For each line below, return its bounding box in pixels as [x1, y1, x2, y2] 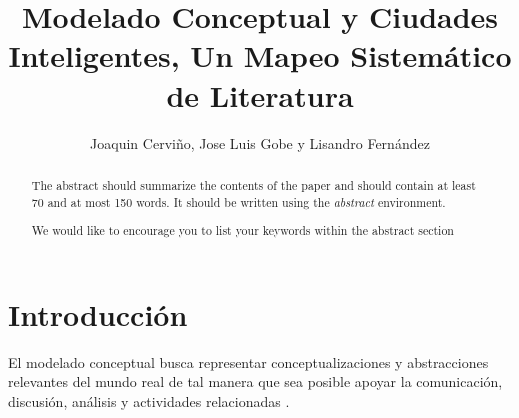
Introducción [8, 293, 188, 334]
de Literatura [166, 74, 354, 115]
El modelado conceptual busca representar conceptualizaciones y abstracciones [8, 351, 489, 372]
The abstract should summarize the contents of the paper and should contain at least [31, 176, 476, 193]
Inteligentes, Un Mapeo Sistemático [8, 35, 512, 76]
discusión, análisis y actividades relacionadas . [8, 390, 290, 411]
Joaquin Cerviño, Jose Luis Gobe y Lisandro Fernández [90, 132, 430, 153]
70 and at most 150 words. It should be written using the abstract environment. [31, 193, 446, 210]
